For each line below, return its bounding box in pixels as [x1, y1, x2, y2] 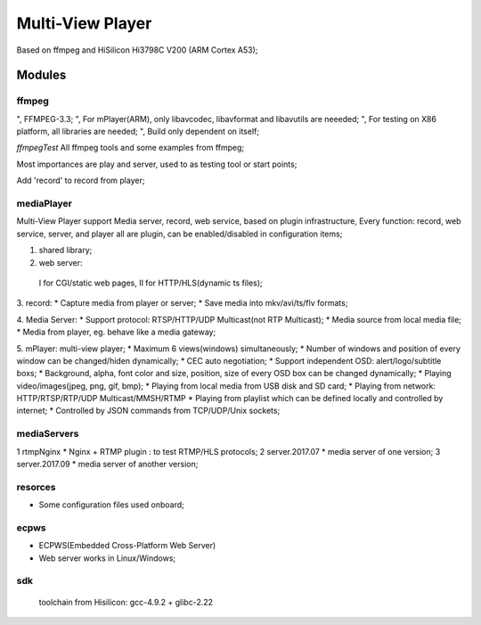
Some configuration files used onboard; [38, 499, 184, 510]
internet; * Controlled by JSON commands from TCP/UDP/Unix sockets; [16, 406, 281, 416]
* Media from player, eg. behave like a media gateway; [16, 326, 216, 338]
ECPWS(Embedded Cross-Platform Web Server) [38, 540, 216, 551]
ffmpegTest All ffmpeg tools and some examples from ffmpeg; [16, 143, 245, 153]
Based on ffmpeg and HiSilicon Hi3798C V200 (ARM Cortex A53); [16, 45, 258, 55]
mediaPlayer [16, 197, 73, 210]
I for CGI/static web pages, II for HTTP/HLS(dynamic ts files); [38, 277, 263, 288]
